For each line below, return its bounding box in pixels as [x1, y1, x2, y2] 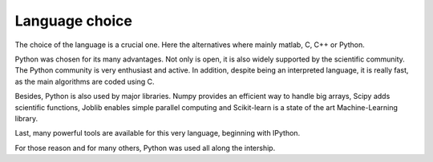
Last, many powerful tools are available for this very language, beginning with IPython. [14, 128, 301, 138]
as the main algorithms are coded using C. [14, 77, 156, 86]
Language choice [14, 12, 132, 30]
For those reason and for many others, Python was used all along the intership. [14, 143, 276, 152]
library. [14, 113, 38, 123]
